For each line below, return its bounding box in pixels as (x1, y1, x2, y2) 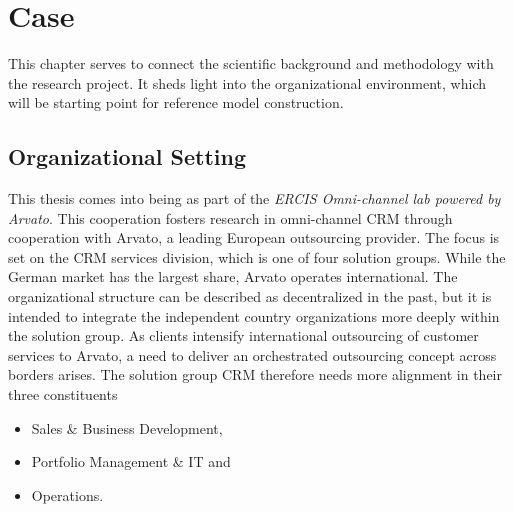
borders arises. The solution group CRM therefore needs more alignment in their (8, 364, 503, 385)
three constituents (8, 384, 118, 405)
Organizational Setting (8, 141, 247, 172)
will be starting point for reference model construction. (8, 92, 344, 113)
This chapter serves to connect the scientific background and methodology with (8, 53, 494, 74)
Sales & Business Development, (31, 417, 223, 438)
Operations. (31, 484, 104, 505)
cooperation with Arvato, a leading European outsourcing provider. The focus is (8, 227, 500, 248)
